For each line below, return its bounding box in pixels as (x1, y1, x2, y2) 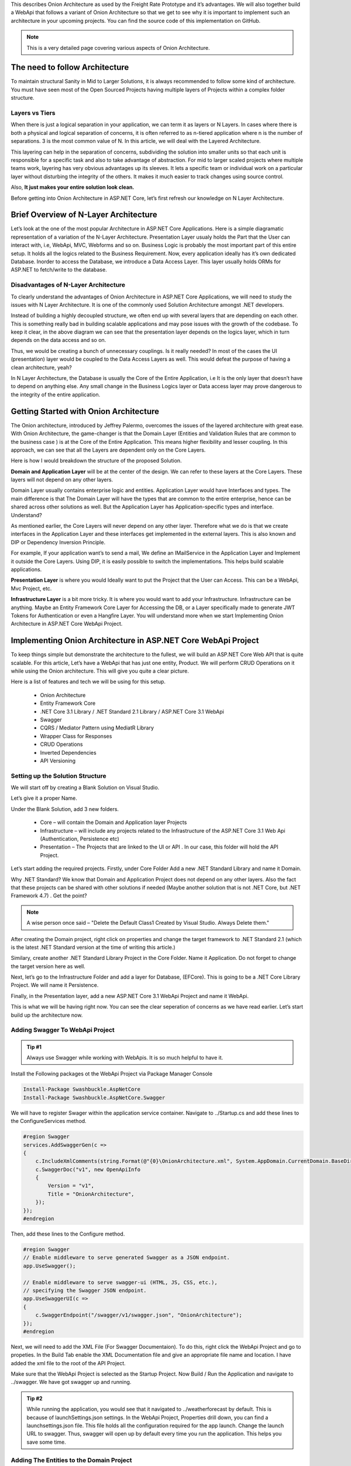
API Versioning (40, 757, 76, 764)
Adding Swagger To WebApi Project (11, 1026, 115, 1034)
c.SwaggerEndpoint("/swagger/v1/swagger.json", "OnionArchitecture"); (35, 1312, 243, 1319)
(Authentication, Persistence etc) (40, 836, 119, 842)
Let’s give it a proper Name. (11, 795, 77, 802)
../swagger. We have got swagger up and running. (11, 1379, 132, 1386)
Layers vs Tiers (11, 109, 56, 117)
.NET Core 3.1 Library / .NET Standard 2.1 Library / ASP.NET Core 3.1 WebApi (40, 708, 225, 715)
